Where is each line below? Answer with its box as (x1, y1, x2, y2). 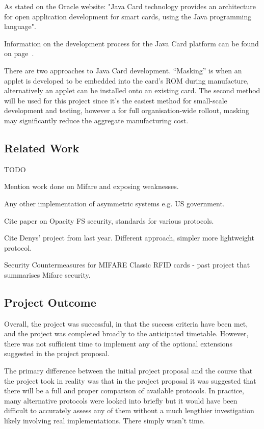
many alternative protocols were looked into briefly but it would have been (4, 395, 237, 406)
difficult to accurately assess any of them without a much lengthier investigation (4, 405, 254, 416)
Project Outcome (4, 294, 96, 310)
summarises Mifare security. (4, 269, 91, 280)
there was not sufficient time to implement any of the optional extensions (4, 338, 232, 348)
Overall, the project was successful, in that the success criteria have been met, (4, 318, 248, 329)
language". (4, 21, 36, 32)
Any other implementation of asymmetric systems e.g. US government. (4, 198, 225, 208)
